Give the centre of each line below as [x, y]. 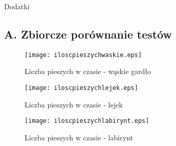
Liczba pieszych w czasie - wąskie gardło [88, 71]
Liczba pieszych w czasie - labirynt [79, 137]
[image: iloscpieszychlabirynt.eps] [87, 121]
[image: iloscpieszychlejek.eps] [81, 88]
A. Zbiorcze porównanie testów [88, 34]
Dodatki [17, 6]
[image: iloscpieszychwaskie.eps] [83, 55]
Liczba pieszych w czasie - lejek [74, 104]
